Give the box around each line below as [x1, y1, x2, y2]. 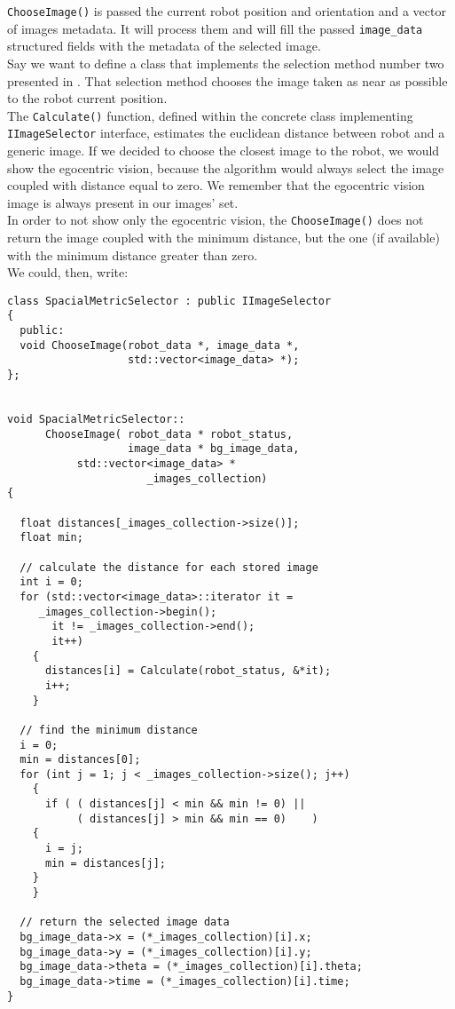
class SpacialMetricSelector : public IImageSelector [7, 294, 332, 307]
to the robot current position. [7, 89, 168, 107]
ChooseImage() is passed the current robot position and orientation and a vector [7, 2, 446, 20]
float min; [20, 531, 83, 544]
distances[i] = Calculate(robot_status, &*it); [44, 664, 332, 678]
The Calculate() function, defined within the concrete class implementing [7, 106, 413, 124]
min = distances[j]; [44, 856, 166, 870]
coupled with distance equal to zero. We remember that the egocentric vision [7, 176, 425, 195]
